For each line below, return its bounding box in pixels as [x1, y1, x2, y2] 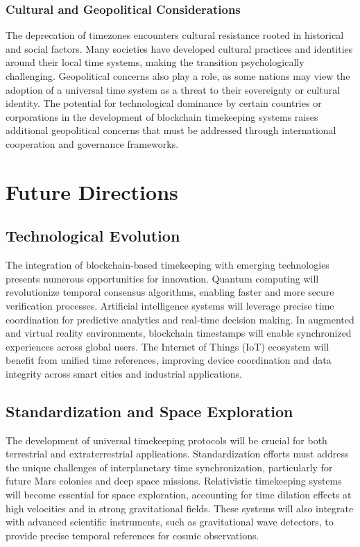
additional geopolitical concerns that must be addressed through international [6, 123, 336, 137]
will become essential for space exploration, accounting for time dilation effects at [6, 487, 352, 502]
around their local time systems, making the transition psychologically [6, 55, 305, 69]
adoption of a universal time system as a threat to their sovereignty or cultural [6, 82, 341, 96]
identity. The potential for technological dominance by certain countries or [6, 96, 322, 110]
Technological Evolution [6, 225, 180, 246]
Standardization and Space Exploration [6, 400, 293, 421]
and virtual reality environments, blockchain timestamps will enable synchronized [6, 326, 352, 340]
